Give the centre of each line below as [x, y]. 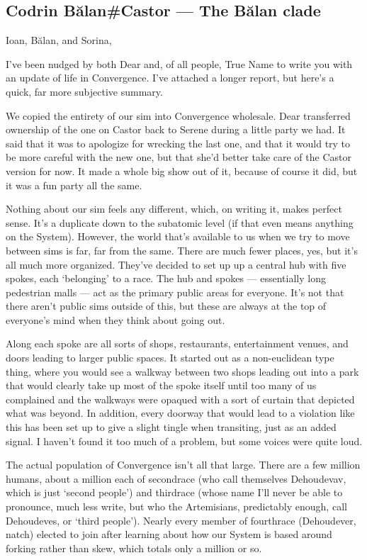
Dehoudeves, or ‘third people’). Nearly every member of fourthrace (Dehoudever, [181, 520]
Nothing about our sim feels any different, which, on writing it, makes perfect [174, 209]
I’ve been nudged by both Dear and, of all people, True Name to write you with [179, 63]
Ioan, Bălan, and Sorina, [59, 40]
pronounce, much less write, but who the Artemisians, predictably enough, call [176, 506]
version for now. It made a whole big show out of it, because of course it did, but [182, 170]
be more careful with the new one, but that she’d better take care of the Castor [179, 157]
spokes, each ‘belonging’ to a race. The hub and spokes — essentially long [166, 278]
